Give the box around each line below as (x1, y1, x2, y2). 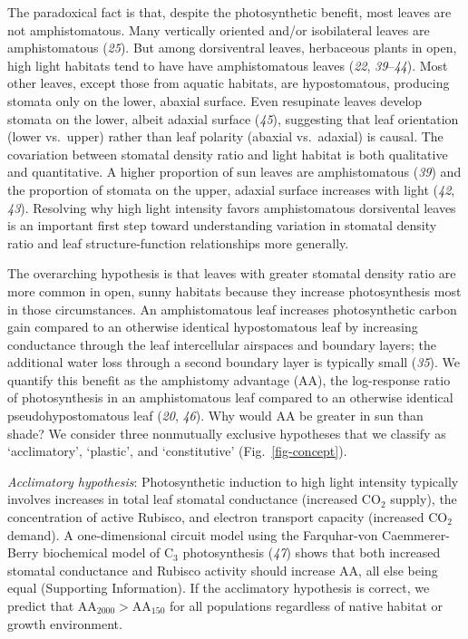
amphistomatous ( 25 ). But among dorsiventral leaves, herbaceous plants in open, (7, 38, 457, 57)
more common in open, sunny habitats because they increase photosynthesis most (7, 281, 462, 300)
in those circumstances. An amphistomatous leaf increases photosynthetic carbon (7, 299, 457, 318)
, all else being (358, 560, 438, 579)
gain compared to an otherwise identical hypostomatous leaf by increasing (7, 317, 418, 336)
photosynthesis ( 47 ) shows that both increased (182, 543, 441, 562)
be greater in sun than (299, 406, 424, 425)
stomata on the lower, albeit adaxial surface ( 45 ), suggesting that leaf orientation (7, 109, 459, 128)
